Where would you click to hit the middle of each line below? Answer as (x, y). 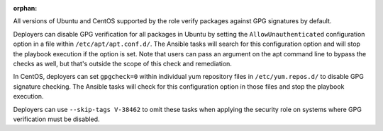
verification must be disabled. (56, 119)
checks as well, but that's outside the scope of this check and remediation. (122, 63)
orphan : (25, 8)
